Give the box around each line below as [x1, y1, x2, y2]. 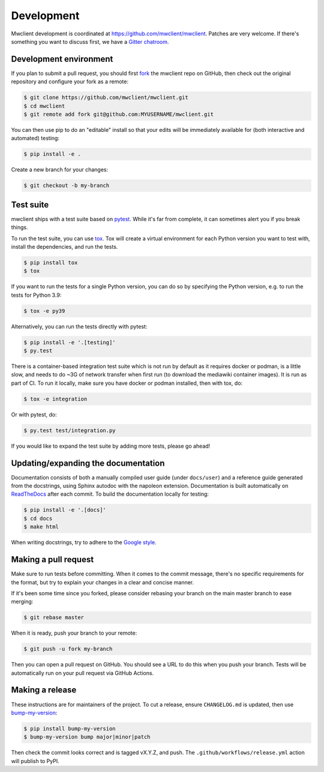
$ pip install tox [23, 259, 78, 266]
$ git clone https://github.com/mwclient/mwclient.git [23, 94, 188, 101]
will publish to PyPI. [11, 757, 59, 764]
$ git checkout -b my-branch [23, 182, 110, 189]
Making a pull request [11, 554, 94, 565]
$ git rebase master [23, 614, 84, 621]
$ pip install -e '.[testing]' [23, 339, 116, 346]
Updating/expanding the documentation [11, 458, 165, 468]
